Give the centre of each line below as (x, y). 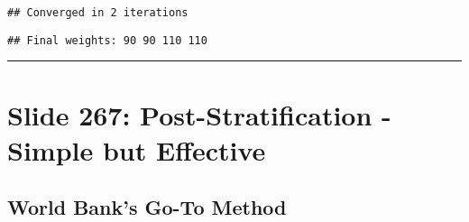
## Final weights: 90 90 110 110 (107, 40)
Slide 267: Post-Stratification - (199, 114)
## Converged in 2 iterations (98, 13)
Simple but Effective (137, 149)
